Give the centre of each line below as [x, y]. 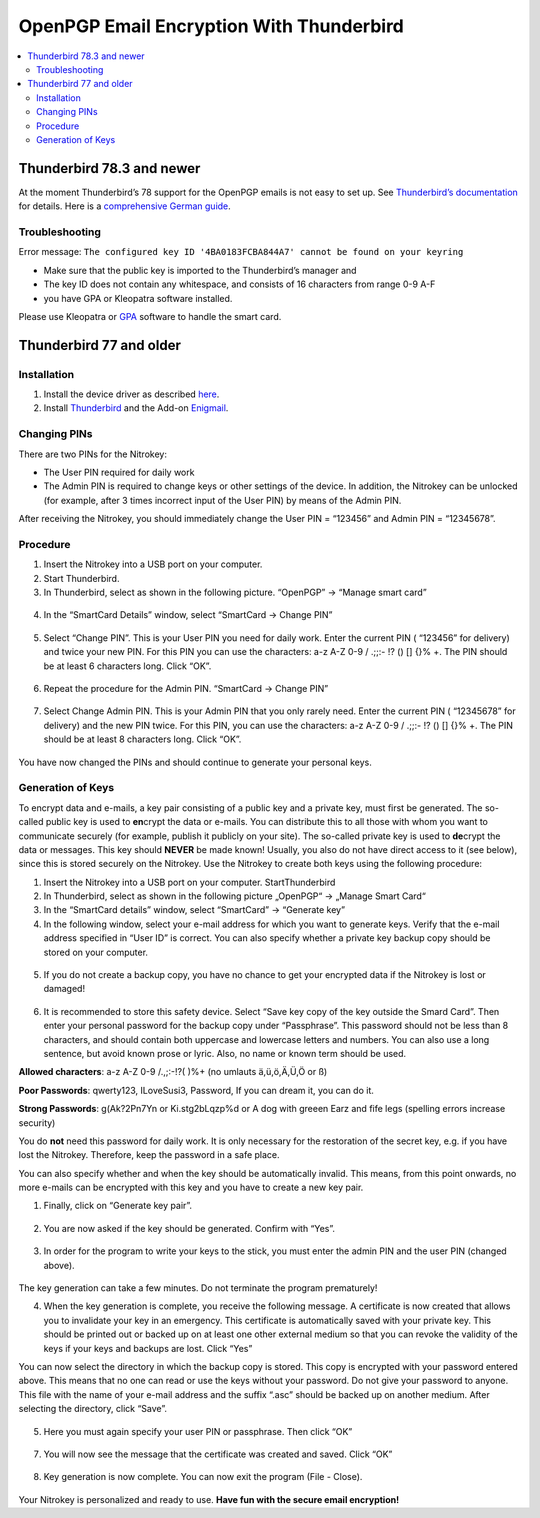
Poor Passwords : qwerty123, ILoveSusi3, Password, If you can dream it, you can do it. [196, 1090]
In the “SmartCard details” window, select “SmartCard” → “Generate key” [194, 910]
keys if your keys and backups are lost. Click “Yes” [148, 1348]
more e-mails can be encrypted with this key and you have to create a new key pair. [191, 1187]
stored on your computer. [96, 952]
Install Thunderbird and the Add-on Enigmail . [136, 408]
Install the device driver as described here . [131, 394]
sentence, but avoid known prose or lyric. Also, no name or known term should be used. [225, 1053]
